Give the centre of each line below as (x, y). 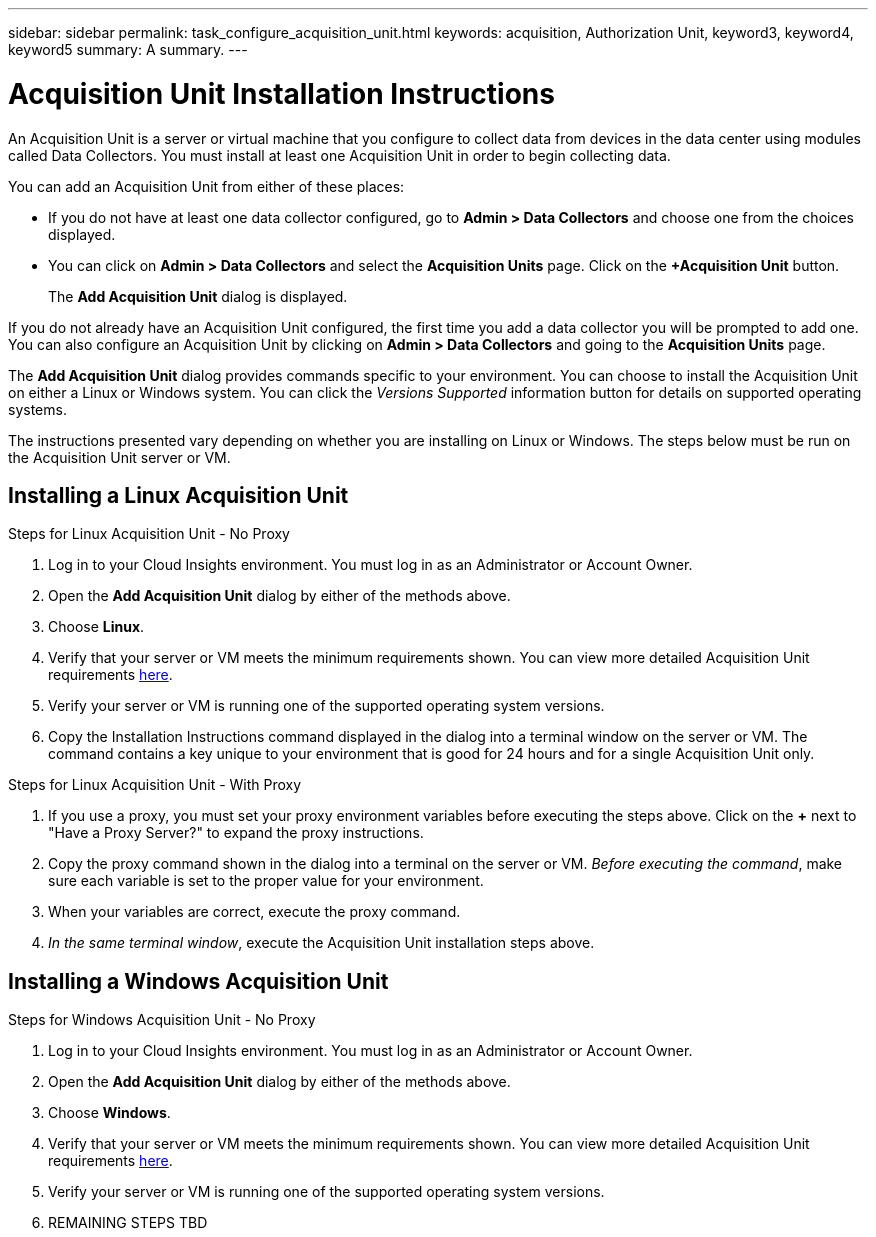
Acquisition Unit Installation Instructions (281, 93)
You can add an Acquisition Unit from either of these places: (206, 186)
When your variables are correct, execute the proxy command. (254, 912)
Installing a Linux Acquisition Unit (178, 495)
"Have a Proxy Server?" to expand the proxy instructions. (236, 833)
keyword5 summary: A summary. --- (128, 49)
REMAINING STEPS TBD (128, 1223)
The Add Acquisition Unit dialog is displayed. (198, 296)
